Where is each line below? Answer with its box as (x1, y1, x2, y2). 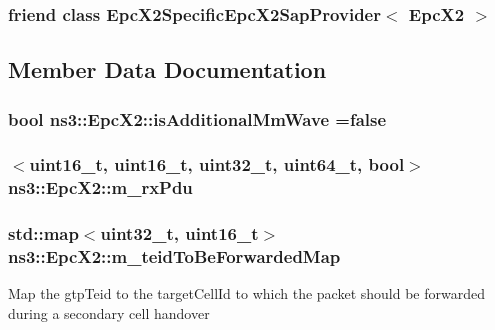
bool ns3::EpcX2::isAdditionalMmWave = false (8, 106, 387, 131)
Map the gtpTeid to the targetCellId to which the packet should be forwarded (8, 283, 485, 304)
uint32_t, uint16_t (100, 221, 259, 246)
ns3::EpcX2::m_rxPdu (8, 175, 193, 200)
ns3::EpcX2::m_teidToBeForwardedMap (8, 244, 341, 269)
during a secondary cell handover (8, 302, 210, 323)
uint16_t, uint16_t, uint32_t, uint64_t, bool (29, 152, 405, 177)
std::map (8, 221, 79, 246)
